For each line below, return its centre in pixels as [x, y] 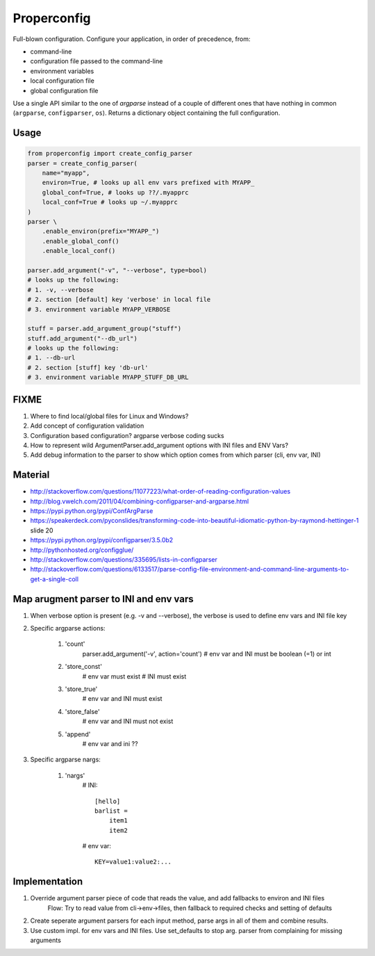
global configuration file [64, 90]
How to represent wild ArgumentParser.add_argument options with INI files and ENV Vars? [159, 445]
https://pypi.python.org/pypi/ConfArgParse [92, 511]
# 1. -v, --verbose [60, 290]
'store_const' [83, 667]
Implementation [48, 882]
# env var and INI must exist [122, 699]
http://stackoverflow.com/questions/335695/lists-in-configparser [124, 559]
